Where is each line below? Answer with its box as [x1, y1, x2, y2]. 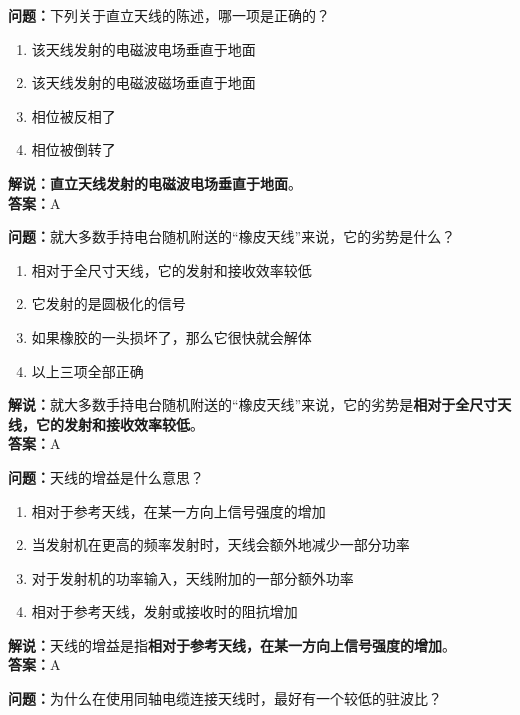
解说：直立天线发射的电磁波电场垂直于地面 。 [8, 172, 302, 193]
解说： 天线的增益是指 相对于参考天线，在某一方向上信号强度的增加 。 [8, 634, 456, 655]
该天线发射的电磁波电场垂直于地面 [31, 38, 256, 59]
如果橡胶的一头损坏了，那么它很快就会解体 [31, 326, 312, 347]
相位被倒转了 [31, 139, 116, 160]
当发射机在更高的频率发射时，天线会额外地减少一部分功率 [31, 534, 410, 555]
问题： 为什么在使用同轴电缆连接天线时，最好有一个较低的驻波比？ [8, 688, 442, 709]
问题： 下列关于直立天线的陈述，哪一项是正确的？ [8, 5, 330, 25]
